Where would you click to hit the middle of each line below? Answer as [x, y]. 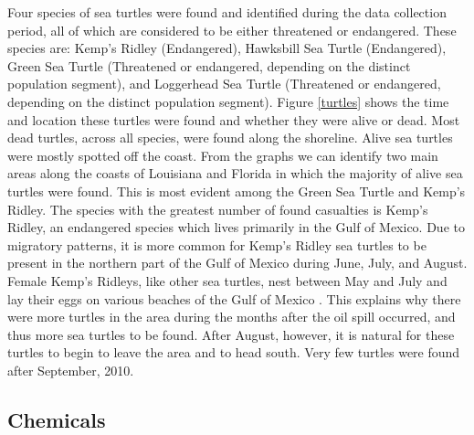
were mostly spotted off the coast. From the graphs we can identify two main [223, 155]
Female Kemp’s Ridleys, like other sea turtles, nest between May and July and [227, 280]
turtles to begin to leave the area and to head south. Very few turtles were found [234, 352]
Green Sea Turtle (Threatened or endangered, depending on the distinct [209, 65]
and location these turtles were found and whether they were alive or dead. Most [234, 119]
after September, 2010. [71, 370]
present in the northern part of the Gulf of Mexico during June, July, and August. [237, 263]
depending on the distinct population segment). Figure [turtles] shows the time [228, 101]
